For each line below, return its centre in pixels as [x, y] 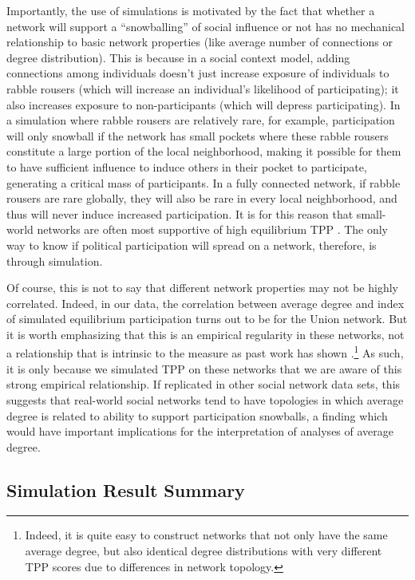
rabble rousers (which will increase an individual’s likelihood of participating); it [203, 88]
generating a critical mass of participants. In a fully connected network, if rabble [204, 182]
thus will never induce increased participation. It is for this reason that [180, 213]
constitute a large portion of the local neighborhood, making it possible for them [204, 151]
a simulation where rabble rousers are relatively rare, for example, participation [201, 120]
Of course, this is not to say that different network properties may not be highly [202, 288]
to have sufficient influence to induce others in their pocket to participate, [187, 166]
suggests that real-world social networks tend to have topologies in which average [205, 399]
